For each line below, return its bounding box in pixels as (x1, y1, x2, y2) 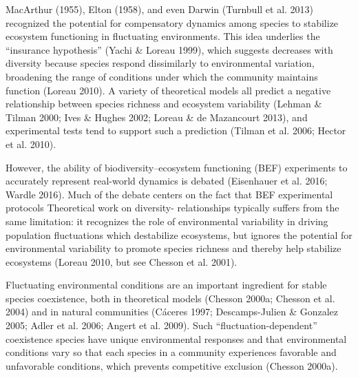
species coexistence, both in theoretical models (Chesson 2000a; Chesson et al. (6, 291, 335, 305)
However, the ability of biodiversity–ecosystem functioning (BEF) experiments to (6, 160, 348, 174)
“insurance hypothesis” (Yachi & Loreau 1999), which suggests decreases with (6, 42, 333, 56)
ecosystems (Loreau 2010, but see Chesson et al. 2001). (6, 254, 238, 269)
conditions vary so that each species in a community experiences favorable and (6, 345, 337, 359)
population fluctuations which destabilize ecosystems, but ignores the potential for (6, 227, 352, 242)
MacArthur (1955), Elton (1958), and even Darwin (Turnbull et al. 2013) (6, 2, 314, 16)
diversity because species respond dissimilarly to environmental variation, (6, 56, 315, 70)
